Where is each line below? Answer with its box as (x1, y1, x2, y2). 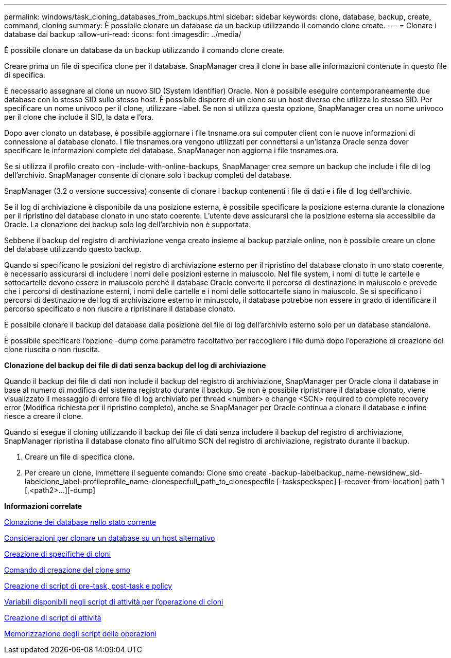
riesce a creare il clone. (4, 412, 83, 421)
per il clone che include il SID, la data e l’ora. (4, 113, 154, 121)
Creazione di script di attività (4, 613, 101, 622)
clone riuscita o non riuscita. (4, 345, 100, 354)
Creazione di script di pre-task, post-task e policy (4, 581, 172, 590)
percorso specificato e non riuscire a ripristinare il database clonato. (4, 304, 236, 313)
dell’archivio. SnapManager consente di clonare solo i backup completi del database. (4, 171, 292, 179)
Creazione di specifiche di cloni (4, 550, 111, 558)
